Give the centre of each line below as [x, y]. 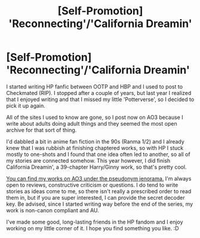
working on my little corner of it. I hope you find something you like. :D [93, 228]
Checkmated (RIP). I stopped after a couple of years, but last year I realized [99, 93]
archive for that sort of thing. [41, 130]
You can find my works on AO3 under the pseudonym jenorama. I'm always [99, 178]
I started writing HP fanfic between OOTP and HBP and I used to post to [95, 86]
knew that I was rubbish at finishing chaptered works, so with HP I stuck [95, 148]
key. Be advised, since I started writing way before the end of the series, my [100, 204]
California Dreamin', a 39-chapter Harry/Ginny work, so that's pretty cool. [96, 167]
